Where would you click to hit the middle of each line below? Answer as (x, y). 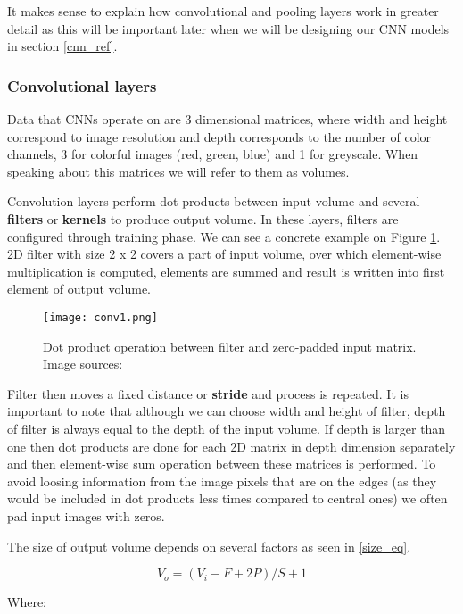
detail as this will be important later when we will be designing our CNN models (228, 28)
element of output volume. (79, 289)
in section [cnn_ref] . (62, 46)
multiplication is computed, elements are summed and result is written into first (226, 271)
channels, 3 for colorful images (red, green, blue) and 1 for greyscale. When (213, 154)
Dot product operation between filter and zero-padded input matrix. (230, 346)
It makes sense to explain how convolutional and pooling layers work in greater (223, 11)
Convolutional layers (82, 85)
